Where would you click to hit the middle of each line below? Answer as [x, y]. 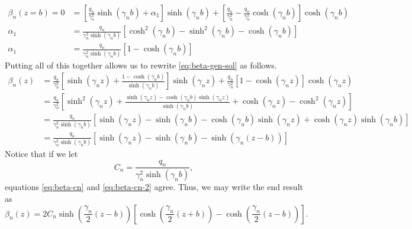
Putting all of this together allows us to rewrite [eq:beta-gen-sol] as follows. [141, 65]
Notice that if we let [41, 154]
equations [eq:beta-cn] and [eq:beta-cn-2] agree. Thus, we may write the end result [154, 187]
